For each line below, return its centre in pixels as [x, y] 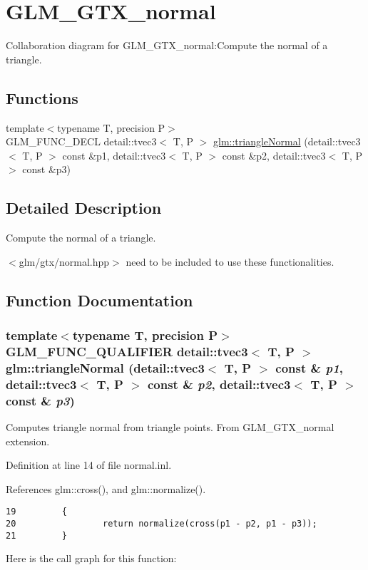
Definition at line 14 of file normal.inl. [89, 465]
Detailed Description [84, 208]
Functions [42, 97]
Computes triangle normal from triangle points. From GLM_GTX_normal [170, 426]
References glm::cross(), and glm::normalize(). [106, 488]
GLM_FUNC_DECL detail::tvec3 [81, 141]
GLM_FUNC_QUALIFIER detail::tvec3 [127, 351]
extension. [28, 441]
